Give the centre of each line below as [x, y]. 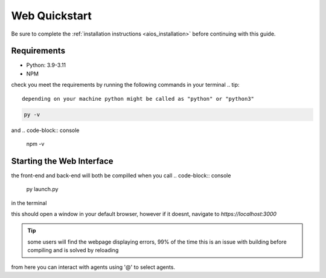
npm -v [35, 144]
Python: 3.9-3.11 [46, 65]
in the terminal [29, 203]
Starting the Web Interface [62, 161]
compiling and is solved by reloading [73, 250]
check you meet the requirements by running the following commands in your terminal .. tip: [125, 85]
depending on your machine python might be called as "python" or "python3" [138, 99]
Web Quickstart [51, 16]
